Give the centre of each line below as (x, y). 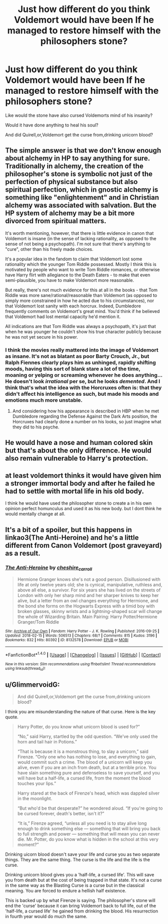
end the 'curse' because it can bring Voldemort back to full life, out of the (81, 906)
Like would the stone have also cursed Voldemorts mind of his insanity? (79, 115)
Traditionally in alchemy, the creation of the (74, 166)
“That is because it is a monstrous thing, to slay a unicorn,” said (83, 751)
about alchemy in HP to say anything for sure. (77, 158)
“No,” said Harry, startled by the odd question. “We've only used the (87, 736)
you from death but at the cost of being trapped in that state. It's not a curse (83, 880)
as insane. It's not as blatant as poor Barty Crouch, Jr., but (77, 356)
